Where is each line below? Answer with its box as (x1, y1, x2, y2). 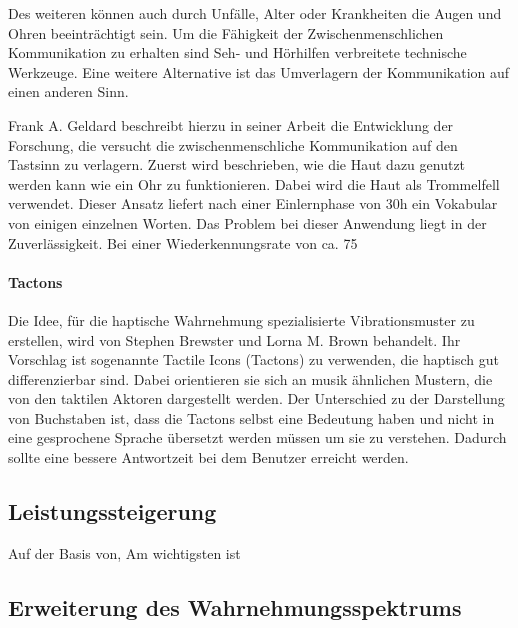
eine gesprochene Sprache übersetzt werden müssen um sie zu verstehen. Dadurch (8, 427, 507, 448)
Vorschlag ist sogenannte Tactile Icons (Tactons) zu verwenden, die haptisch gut (8, 349, 499, 370)
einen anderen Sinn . (8, 81, 129, 102)
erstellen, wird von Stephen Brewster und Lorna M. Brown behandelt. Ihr (8, 329, 461, 350)
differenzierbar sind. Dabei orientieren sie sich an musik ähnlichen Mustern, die (8, 368, 493, 389)
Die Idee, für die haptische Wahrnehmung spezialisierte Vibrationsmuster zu (8, 309, 475, 330)
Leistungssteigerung (8, 496, 217, 527)
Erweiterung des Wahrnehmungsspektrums (8, 591, 462, 622)
